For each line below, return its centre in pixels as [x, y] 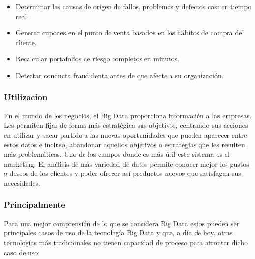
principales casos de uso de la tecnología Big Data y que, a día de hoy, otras [118, 233]
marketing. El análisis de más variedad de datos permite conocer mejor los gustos [127, 163]
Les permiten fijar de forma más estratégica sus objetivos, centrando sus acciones [126, 125]
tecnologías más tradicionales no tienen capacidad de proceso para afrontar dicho [126, 242]
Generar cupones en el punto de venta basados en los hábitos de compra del [130, 33]
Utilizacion [26, 97]
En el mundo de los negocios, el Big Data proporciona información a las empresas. [128, 115]
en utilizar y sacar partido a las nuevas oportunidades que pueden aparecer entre [126, 134]
